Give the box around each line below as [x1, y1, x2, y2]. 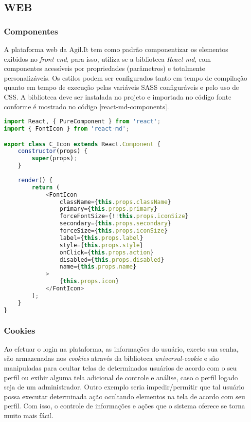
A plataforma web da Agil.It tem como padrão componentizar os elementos [4, 44, 228, 54]
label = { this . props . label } [59, 234, 143, 241]
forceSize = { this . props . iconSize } [59, 227, 168, 235]
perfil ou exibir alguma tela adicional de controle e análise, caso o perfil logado [4, 372, 238, 382]
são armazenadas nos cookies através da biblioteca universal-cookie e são [4, 353, 219, 363]
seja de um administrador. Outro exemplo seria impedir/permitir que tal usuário [4, 382, 245, 392]
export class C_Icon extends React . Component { [4, 140, 161, 148]
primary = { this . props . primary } [59, 205, 158, 213]
